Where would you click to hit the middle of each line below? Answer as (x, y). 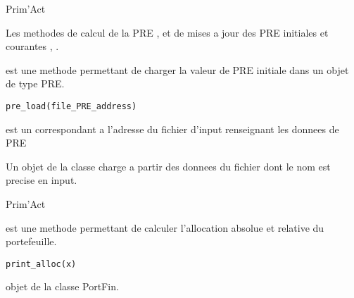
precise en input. (42, 180)
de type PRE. (35, 83)
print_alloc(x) (41, 264)
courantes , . (32, 46)
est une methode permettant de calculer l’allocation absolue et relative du (165, 227)
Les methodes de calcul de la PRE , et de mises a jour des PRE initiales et (167, 32)
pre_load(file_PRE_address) (71, 106)
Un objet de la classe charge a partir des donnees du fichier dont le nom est (168, 166)
